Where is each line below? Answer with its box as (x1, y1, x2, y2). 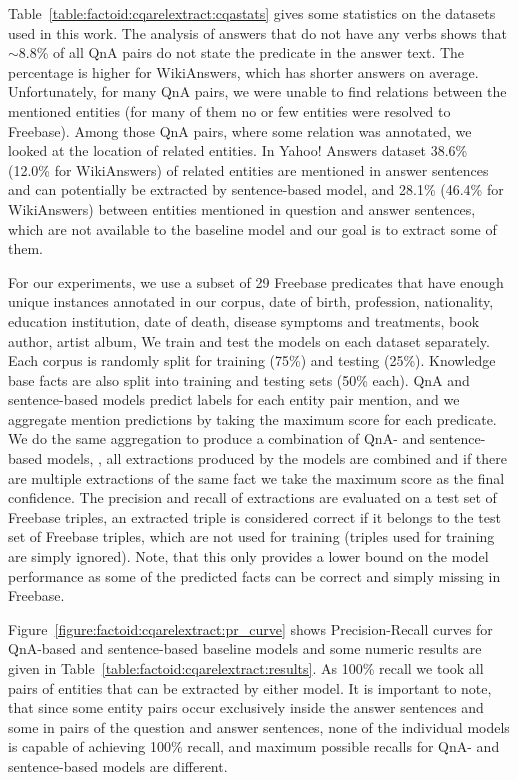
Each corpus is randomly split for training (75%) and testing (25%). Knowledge (8, 350, 496, 371)
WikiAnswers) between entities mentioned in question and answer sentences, (8, 198, 476, 219)
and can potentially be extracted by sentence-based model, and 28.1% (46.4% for (8, 179, 504, 200)
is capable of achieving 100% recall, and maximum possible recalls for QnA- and (8, 736, 500, 757)
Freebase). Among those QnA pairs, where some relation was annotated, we (8, 120, 472, 141)
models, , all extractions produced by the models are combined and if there (46, 448, 508, 469)
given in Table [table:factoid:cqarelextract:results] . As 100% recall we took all (8, 658, 484, 678)
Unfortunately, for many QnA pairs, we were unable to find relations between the (8, 81, 507, 102)
